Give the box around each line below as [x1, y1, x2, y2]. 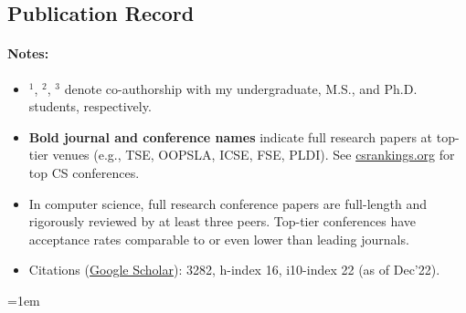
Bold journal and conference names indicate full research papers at [28, 127, 433, 146]
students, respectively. [28, 97, 152, 116]
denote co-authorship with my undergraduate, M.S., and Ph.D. [64, 78, 418, 98]
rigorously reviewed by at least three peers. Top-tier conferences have [28, 212, 417, 231]
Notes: [7, 44, 49, 63]
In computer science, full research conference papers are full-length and [28, 193, 428, 213]
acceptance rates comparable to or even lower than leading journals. [28, 229, 409, 248]
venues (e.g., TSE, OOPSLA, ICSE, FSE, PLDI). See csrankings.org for [52, 145, 455, 164]
